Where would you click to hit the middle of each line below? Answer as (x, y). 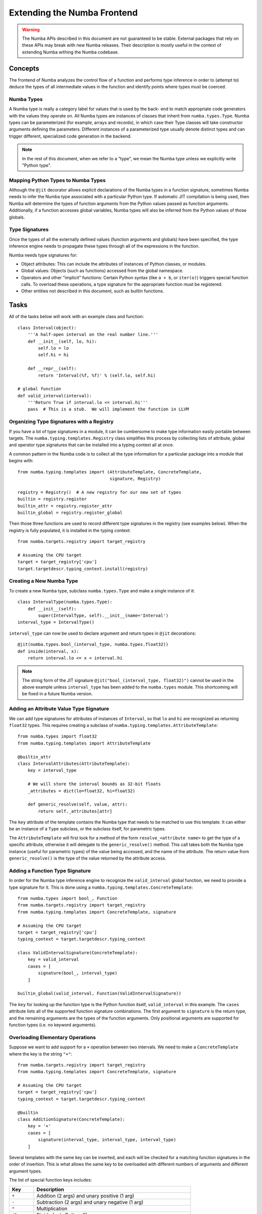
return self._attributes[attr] (75, 811)
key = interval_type (52, 770)
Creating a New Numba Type (43, 581)
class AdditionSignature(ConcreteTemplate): (72, 1120)
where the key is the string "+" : (41, 1054)
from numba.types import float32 (57, 736)
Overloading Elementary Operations (52, 1037)
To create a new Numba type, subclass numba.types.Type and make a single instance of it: (102, 590)
